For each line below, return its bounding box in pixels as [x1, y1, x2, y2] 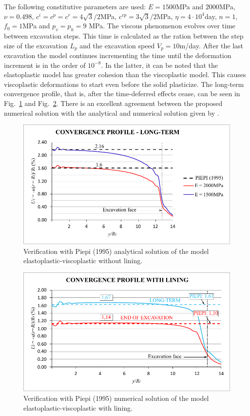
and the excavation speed [79, 40, 155, 50]
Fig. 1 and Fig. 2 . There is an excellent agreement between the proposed [4, 98, 223, 108]
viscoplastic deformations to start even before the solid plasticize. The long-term [4, 79, 244, 89]
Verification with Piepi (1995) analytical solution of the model [23, 246, 209, 256]
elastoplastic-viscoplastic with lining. [23, 402, 133, 413]
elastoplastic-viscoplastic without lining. [23, 255, 143, 266]
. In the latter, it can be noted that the [101, 60, 218, 70]
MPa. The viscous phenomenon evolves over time [89, 21, 235, 31]
